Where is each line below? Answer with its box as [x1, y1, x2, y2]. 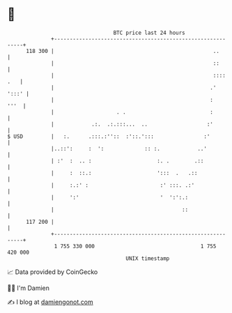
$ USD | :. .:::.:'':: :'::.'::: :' [7, 132, 210, 140]
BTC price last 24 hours [113, 29, 186, 36]
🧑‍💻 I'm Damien [7, 284, 50, 292]
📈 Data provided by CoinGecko [7, 268, 98, 276]
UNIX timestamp [125, 254, 170, 262]
